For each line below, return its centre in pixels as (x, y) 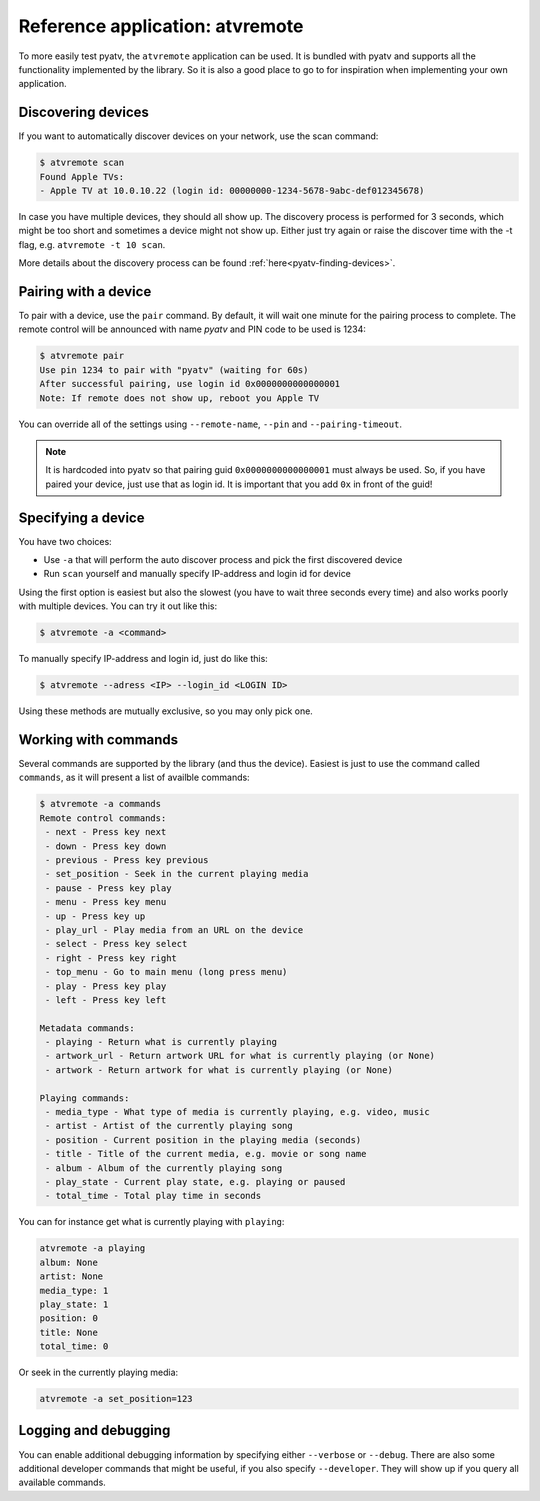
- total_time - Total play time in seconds (153, 1196)
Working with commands (98, 739)
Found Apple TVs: (82, 176)
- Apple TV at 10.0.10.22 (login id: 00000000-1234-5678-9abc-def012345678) (232, 190)
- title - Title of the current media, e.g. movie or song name (206, 1154)
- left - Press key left (106, 999)
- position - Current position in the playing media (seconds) (203, 1139)
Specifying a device (81, 517)
